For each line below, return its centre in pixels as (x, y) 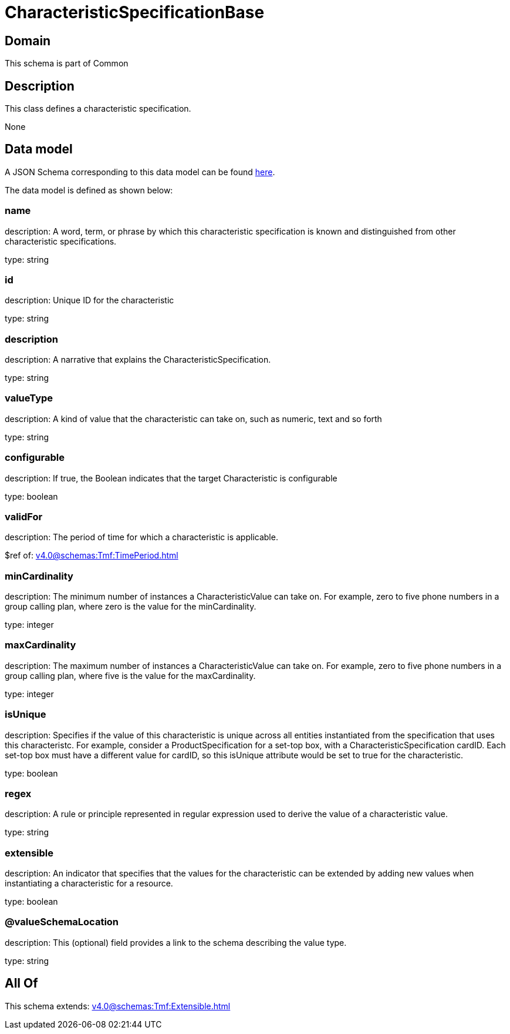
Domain (28, 41)
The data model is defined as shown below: (89, 190)
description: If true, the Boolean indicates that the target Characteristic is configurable (171, 478)
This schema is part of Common (67, 63)
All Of (21, 983)
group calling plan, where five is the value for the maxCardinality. (130, 675)
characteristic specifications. (61, 241)
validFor (24, 516)
